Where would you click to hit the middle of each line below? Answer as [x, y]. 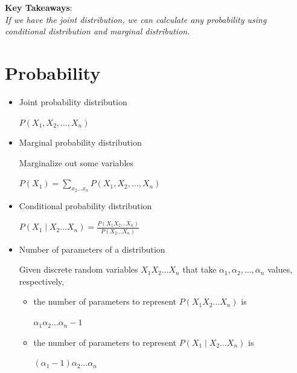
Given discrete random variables [78, 269]
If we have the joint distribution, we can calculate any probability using [136, 19]
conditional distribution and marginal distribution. [97, 31]
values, [280, 269]
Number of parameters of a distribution [92, 249]
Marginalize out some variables [76, 162]
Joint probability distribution [73, 101]
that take [200, 269]
